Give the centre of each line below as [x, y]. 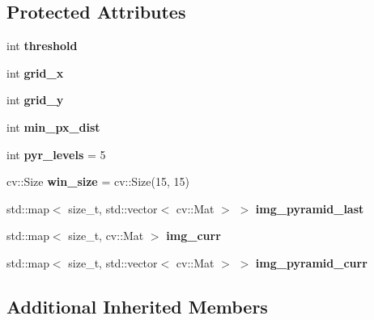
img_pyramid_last [310, 208]
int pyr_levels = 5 [56, 154]
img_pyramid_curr [311, 262]
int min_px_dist [53, 126]
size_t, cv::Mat [106, 236]
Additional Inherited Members [137, 306]
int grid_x [35, 72]
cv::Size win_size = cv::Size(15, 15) [98, 181]
